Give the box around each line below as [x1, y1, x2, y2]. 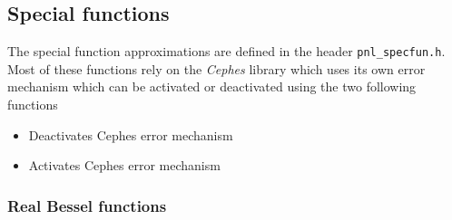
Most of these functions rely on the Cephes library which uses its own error [7, 59, 426, 78]
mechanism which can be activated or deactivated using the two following [7, 77, 417, 96]
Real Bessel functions [7, 194, 167, 216]
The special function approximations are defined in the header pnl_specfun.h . [7, 42, 446, 61]
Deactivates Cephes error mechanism [28, 125, 233, 144]
